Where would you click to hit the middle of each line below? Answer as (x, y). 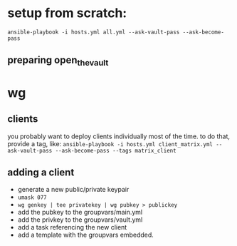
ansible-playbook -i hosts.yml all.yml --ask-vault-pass (94, 32)
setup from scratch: (67, 13)
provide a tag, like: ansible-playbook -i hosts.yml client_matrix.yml (110, 143)
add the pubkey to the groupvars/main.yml (80, 212)
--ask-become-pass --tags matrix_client (116, 150)
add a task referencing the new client (72, 227)
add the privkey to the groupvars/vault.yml (80, 220)
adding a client (41, 172)
